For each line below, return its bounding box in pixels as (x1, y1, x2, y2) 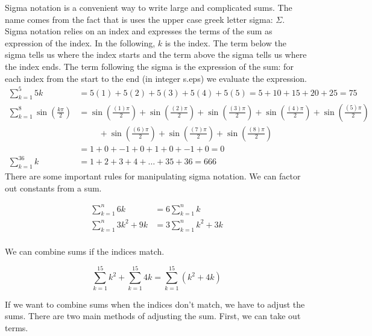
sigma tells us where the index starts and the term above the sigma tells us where (5, 48, 307, 61)
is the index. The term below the (165, 36, 286, 49)
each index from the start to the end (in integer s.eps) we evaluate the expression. (5, 72, 307, 84)
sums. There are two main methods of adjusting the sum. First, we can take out (5, 310, 301, 322)
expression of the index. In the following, (5, 36, 156, 49)
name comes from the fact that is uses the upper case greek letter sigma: (5, 13, 273, 25)
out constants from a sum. (5, 181, 102, 194)
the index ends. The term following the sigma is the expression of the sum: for (5, 60, 294, 72)
